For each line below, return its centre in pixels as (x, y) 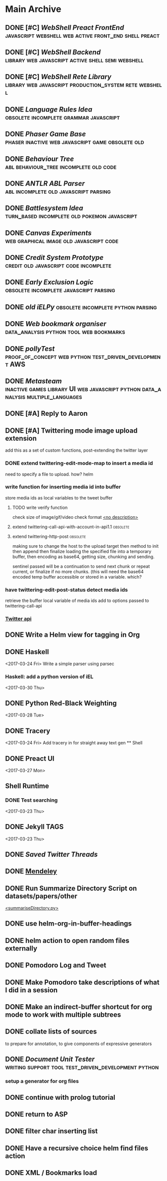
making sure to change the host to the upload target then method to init (85, 546)
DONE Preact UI (30, 759)
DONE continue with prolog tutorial (60, 1097)
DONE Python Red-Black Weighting (61, 703)
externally (21, 948)
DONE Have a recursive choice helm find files (77, 1148)
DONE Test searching (32, 800)
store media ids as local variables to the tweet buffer (59, 498)
